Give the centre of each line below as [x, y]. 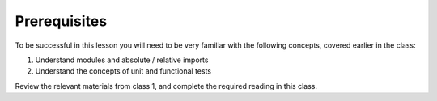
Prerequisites [61, 21]
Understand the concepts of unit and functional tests [123, 71]
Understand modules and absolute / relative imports [122, 60]
